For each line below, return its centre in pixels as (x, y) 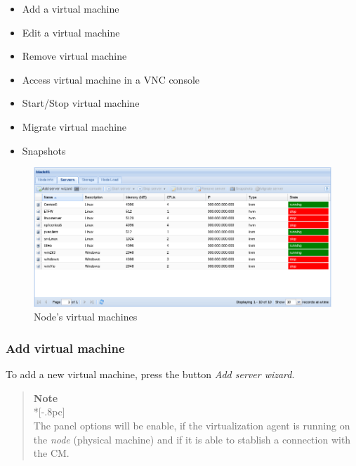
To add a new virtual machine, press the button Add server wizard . (150, 374)
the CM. (51, 453)
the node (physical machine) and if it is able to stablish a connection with (192, 439)
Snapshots (44, 150)
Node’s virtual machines (86, 317)
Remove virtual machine (74, 56)
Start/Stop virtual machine (81, 103)
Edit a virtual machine (71, 32)
